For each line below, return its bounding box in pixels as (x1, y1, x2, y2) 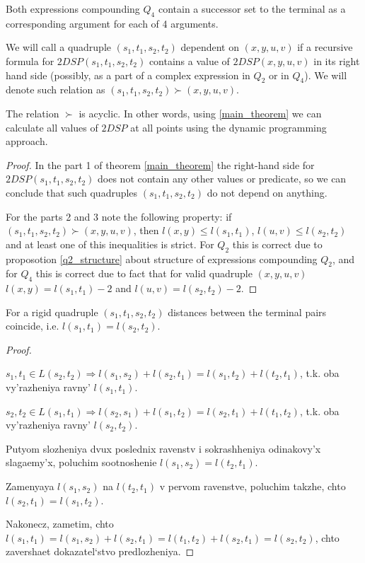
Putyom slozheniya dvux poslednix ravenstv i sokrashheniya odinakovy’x (6, 441, 321, 455)
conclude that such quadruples (6, 185, 138, 199)
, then (133, 223, 159, 238)
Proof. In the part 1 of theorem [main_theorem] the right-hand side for (6, 157, 315, 172)
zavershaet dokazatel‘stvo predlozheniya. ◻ (6, 544, 195, 559)
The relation (6, 105, 59, 120)
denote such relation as (6, 82, 105, 97)
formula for (6, 53, 54, 68)
